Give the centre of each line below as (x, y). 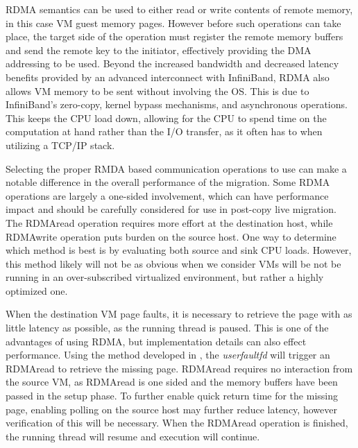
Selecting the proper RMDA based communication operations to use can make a (176, 168)
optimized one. (37, 290)
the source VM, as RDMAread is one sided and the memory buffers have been (172, 382)
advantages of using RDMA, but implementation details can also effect (156, 341)
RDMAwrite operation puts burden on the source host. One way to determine (171, 236)
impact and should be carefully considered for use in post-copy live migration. (171, 209)
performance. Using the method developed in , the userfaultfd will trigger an (168, 355)
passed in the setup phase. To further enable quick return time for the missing (172, 396)
